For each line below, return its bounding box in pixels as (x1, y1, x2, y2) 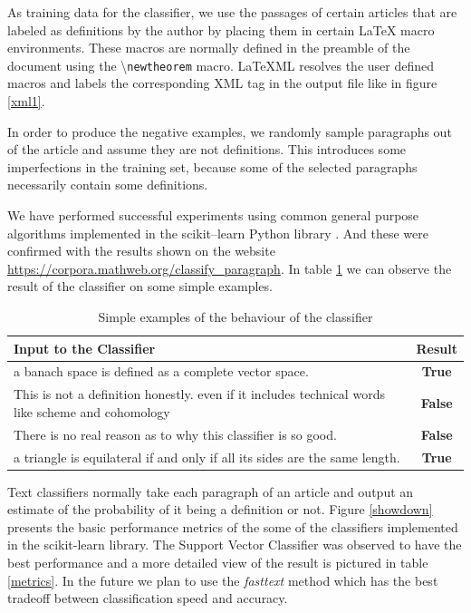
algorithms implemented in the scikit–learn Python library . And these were (7, 223, 428, 242)
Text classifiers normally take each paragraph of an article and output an (7, 482, 414, 501)
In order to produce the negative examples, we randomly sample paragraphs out (7, 122, 452, 141)
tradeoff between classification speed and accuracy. (7, 589, 288, 608)
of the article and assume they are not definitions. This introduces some (7, 140, 407, 159)
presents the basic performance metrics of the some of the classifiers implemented (7, 517, 458, 536)
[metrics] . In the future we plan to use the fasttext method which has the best (7, 570, 438, 589)
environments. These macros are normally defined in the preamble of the (7, 38, 410, 57)
